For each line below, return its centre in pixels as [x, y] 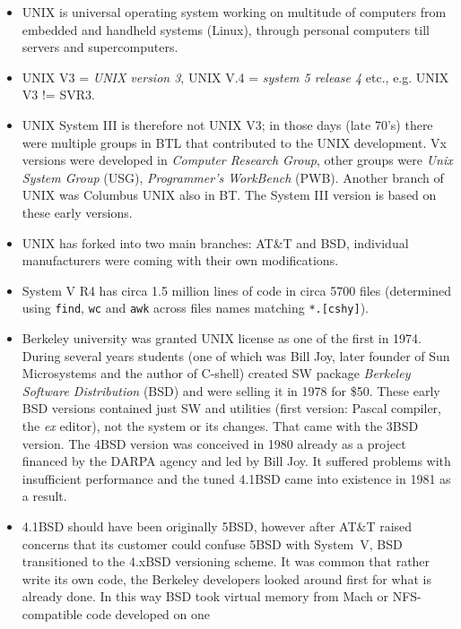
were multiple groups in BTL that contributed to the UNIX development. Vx [234, 142]
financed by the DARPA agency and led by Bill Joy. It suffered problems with [236, 461]
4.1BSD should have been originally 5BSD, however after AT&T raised [217, 526]
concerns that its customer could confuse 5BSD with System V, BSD [212, 543]
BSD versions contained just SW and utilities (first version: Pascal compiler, [231, 408]
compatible [52, 613]
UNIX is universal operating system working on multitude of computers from [234, 12]
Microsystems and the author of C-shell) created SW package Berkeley [216, 373]
